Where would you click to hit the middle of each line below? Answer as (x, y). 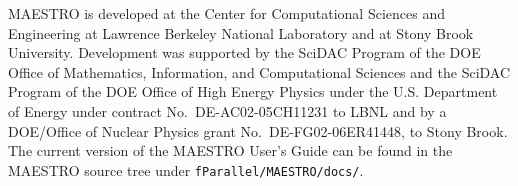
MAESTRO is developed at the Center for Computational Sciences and (226, 13)
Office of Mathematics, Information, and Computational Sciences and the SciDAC (259, 71)
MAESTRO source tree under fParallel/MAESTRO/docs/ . (186, 169)
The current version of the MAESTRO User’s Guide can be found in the (230, 150)
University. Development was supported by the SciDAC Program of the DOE (244, 52)
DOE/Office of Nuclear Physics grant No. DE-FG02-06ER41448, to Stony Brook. (258, 130)
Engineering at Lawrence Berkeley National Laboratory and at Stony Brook (241, 32)
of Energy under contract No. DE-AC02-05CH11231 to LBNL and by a (227, 110)
